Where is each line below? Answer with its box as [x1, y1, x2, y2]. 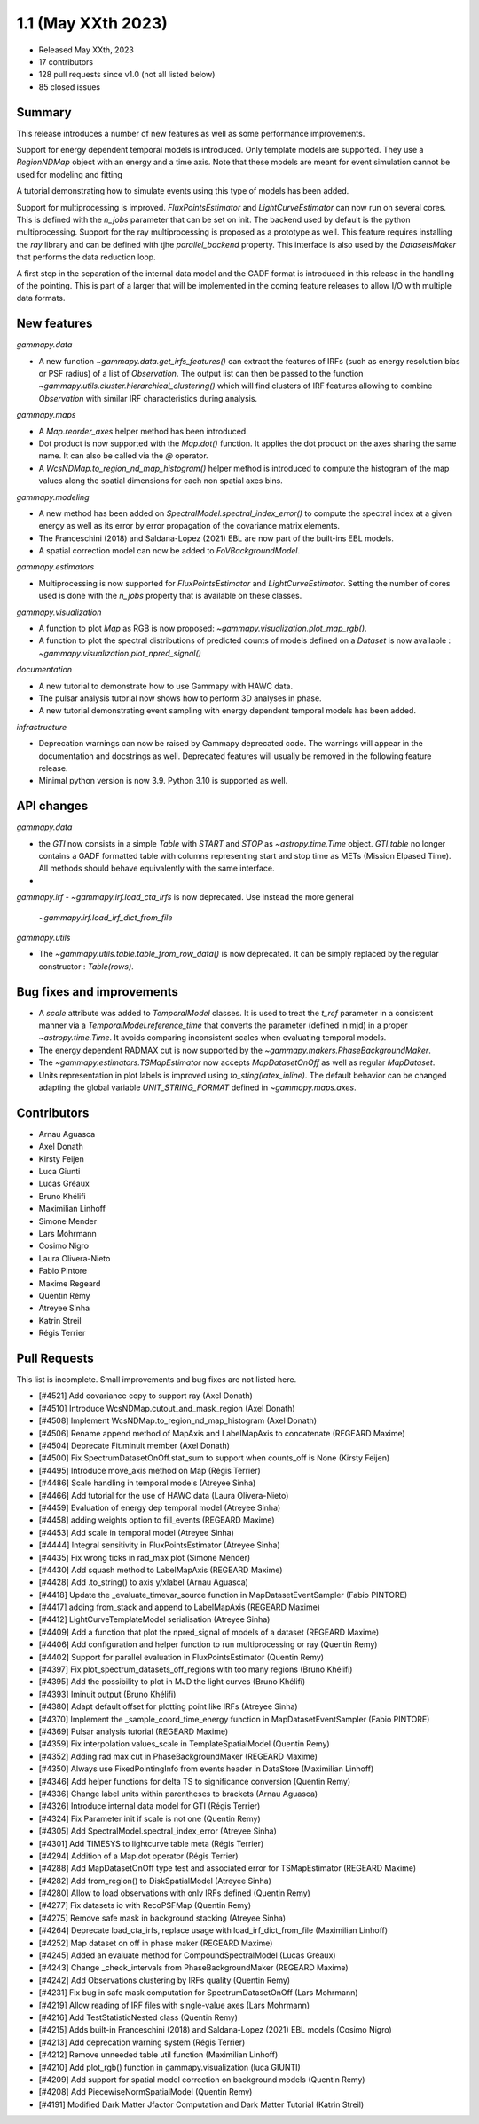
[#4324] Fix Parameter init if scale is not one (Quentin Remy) [38, 1813, 261, 1824]
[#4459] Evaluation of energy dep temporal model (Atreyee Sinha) [38, 1502, 281, 1513]
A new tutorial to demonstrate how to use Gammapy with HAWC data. [38, 680, 293, 691]
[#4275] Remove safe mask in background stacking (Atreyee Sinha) [38, 1913, 287, 1923]
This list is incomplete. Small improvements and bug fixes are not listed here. [16, 1374, 297, 1385]
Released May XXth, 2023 [38, 44, 135, 55]
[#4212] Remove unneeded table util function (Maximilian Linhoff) [38, 2049, 279, 2060]
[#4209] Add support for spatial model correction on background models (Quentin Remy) [38, 2074, 365, 2085]
